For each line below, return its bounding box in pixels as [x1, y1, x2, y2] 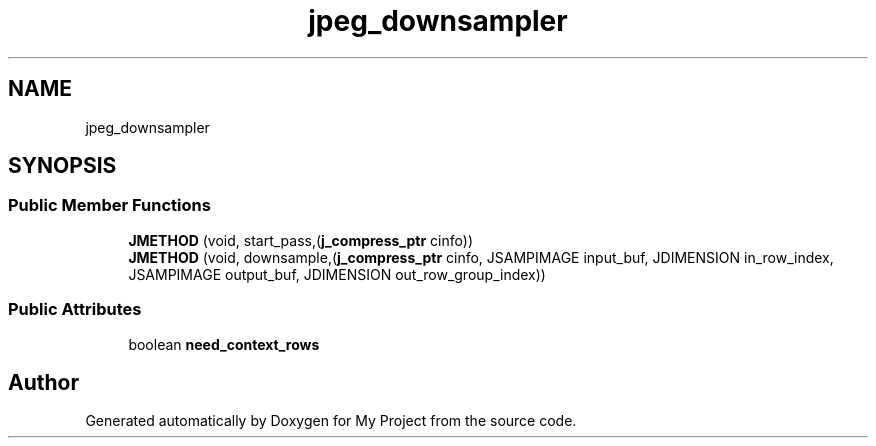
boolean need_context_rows [128, 335, 320, 353]
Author [8, 369, 79, 395]
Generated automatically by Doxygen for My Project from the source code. [85, 412, 577, 430]
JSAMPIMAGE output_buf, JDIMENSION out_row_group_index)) [128, 265, 546, 283]
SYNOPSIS [8, 153, 117, 179]
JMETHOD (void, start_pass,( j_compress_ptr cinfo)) [128, 231, 473, 249]
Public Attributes [8, 299, 142, 320]
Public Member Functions [8, 195, 211, 216]
